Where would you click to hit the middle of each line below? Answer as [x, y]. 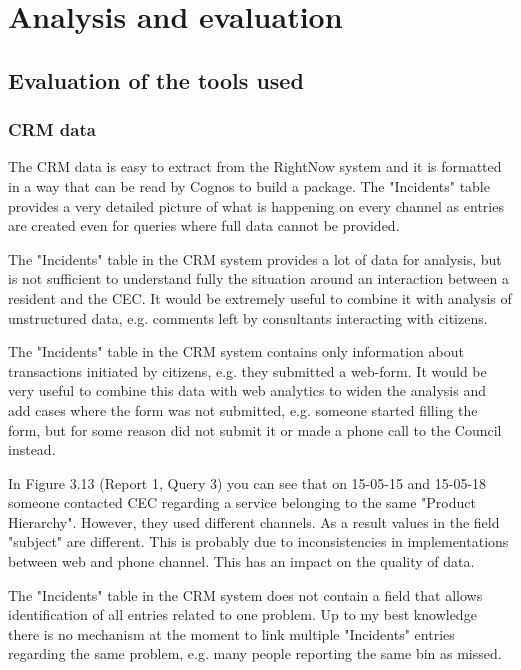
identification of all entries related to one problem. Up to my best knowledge [242, 614]
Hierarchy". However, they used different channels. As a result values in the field [254, 521]
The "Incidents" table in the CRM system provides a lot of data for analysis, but [255, 258]
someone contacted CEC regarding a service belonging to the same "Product [242, 502]
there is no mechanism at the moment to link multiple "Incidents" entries [231, 633]
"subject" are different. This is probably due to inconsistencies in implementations [258, 541]
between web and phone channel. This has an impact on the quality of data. [241, 561]
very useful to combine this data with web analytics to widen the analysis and [247, 390]
